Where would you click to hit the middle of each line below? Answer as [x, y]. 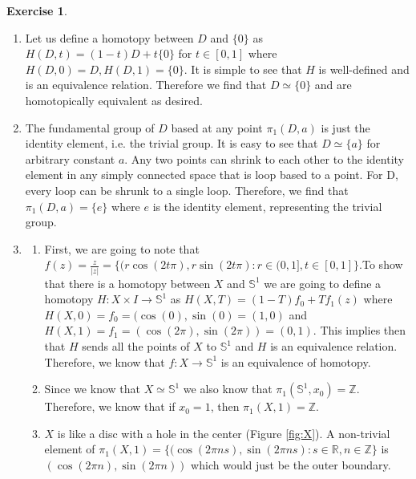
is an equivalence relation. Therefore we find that [146, 85]
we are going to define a [323, 283]
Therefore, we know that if [110, 406]
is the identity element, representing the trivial [267, 206]
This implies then [363, 330]
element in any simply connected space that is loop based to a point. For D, [212, 175]
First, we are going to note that [122, 248]
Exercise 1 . [37, 10]
